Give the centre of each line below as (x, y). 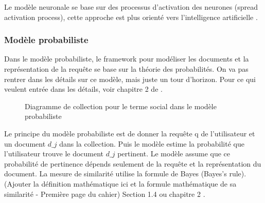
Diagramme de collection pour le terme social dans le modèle (121, 106)
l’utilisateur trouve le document (54, 154)
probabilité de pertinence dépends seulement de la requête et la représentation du (133, 163)
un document (25, 143)
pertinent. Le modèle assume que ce (174, 154)
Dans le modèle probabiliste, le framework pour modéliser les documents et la (127, 59)
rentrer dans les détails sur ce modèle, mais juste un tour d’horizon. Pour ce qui (130, 79)
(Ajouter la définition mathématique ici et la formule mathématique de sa (120, 183)
